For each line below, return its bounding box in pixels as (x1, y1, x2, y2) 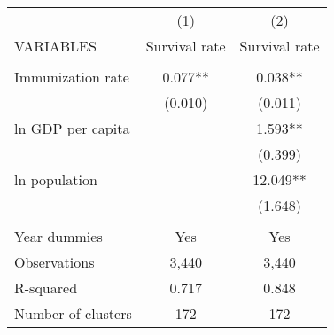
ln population (14, 169, 97, 190)
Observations (14, 252, 95, 272)
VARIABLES (14, 35, 97, 56)
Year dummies (14, 226, 103, 246)
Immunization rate (14, 66, 129, 87)
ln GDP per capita (14, 118, 130, 138)
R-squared (14, 277, 78, 298)
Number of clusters (14, 303, 132, 323)
